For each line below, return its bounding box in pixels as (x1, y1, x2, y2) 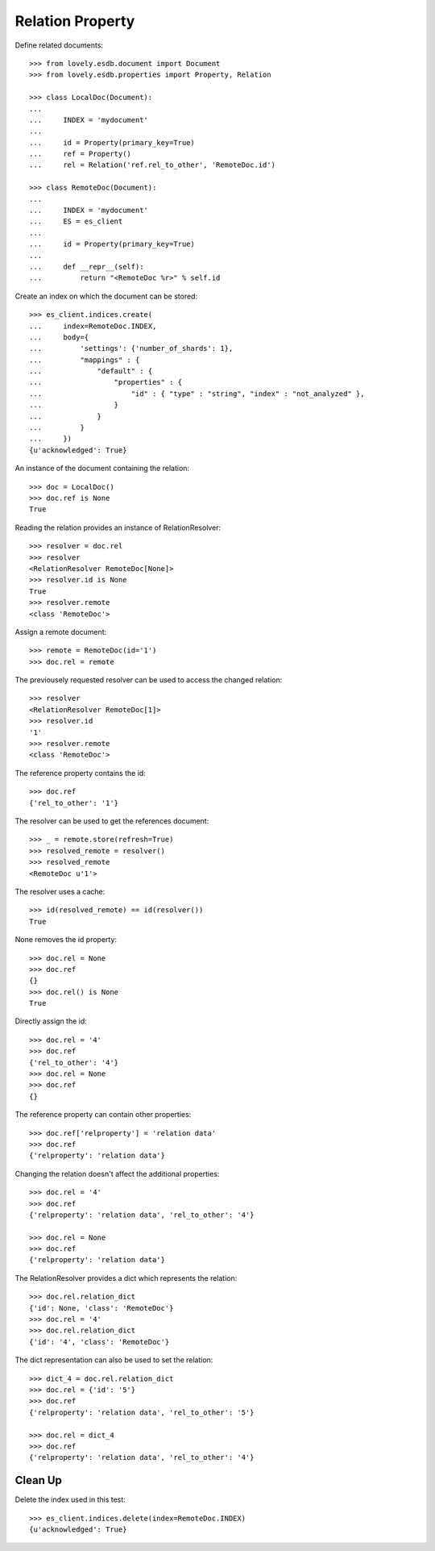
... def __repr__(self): (29, 262, 144, 271)
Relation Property (14, 12, 135, 30)
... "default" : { (29, 367, 153, 376)
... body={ (29, 332, 89, 342)
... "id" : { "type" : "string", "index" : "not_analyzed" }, (29, 389, 365, 398)
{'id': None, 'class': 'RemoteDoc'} (29, 1303, 174, 1312)
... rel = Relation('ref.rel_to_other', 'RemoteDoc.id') (29, 161, 275, 169)
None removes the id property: (14, 935, 117, 944)
